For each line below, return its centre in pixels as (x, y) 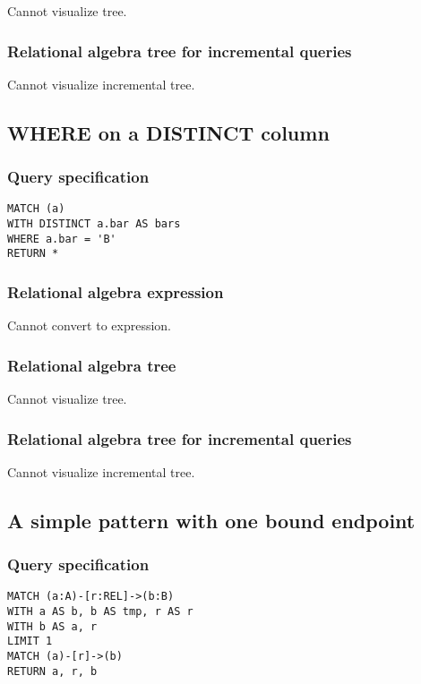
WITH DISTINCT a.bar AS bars (94, 224)
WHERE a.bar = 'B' (62, 239)
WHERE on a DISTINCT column (168, 132)
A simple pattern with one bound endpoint (211, 520)
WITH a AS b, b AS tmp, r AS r (100, 612)
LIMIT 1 (30, 641)
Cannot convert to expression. (90, 325)
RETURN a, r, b (52, 671)
